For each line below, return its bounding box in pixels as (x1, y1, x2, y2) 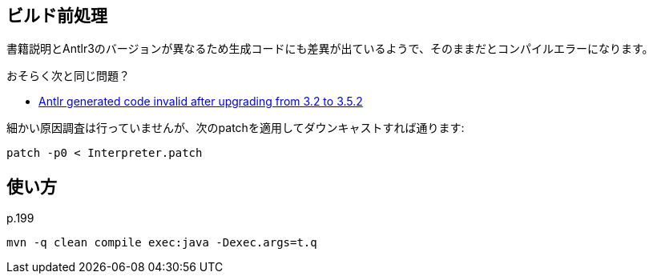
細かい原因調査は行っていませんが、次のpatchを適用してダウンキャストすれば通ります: (6, 121, 465, 135)
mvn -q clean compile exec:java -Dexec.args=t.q (6, 236, 317, 250)
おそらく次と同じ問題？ (6, 69, 130, 83)
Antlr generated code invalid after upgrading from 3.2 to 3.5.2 (38, 94, 363, 109)
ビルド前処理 (6, 6, 107, 26)
